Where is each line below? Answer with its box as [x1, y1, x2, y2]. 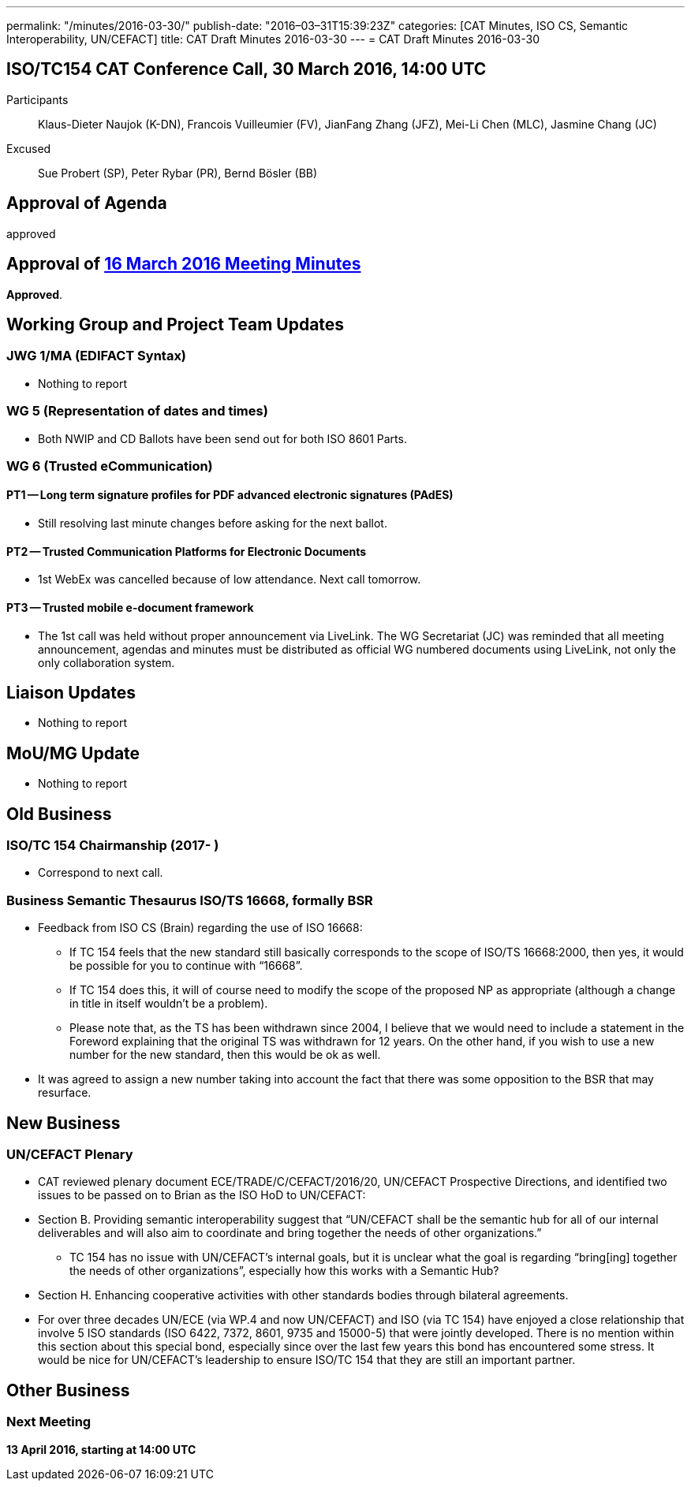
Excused [6, 141, 51, 155]
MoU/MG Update [6, 743, 140, 763]
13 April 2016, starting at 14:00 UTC [6, 1442, 196, 1456]
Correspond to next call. [38, 866, 163, 880]
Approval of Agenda [6, 193, 167, 214]
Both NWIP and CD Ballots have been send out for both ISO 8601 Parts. [38, 431, 407, 445]
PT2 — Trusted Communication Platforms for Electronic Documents [6, 544, 367, 558]
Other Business [6, 1380, 130, 1400]
